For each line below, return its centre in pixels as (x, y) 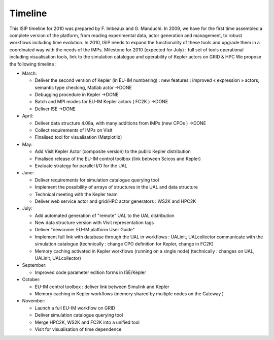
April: (28, 116)
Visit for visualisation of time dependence (78, 329)
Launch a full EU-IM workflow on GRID (75, 308)
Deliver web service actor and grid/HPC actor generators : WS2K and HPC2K (115, 201)
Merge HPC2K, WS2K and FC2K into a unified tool (87, 322)
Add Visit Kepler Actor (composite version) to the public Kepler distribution (113, 151)
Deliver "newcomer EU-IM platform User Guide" (85, 230)
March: (29, 73)
